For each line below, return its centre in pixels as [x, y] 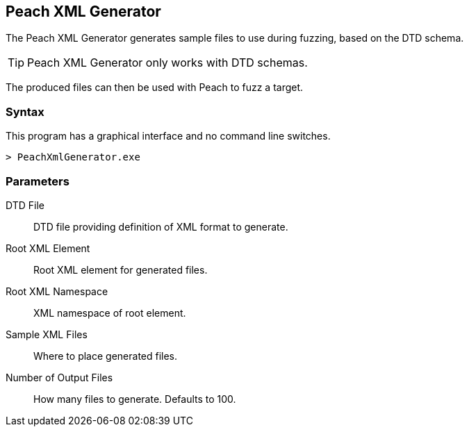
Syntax [25, 111]
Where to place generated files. [106, 356]
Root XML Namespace [57, 291]
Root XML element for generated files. [121, 269]
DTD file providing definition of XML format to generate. [161, 226]
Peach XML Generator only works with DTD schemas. [167, 63]
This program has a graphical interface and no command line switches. [168, 136]
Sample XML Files [47, 334]
